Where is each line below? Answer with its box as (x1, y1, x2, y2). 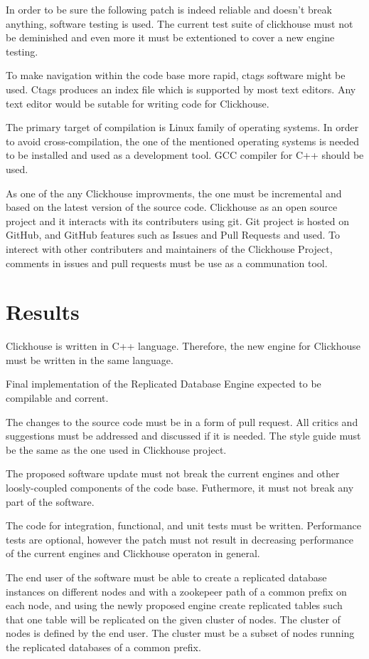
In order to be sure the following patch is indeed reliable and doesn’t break (6, 2, 332, 16)
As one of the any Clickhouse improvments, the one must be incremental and (6, 185, 342, 200)
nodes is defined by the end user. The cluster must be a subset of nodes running (6, 626, 355, 640)
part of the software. (6, 494, 95, 509)
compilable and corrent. (6, 390, 109, 405)
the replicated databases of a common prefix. (6, 639, 201, 654)
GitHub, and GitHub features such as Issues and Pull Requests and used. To (6, 227, 340, 242)
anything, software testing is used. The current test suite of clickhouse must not (6, 16, 353, 31)
